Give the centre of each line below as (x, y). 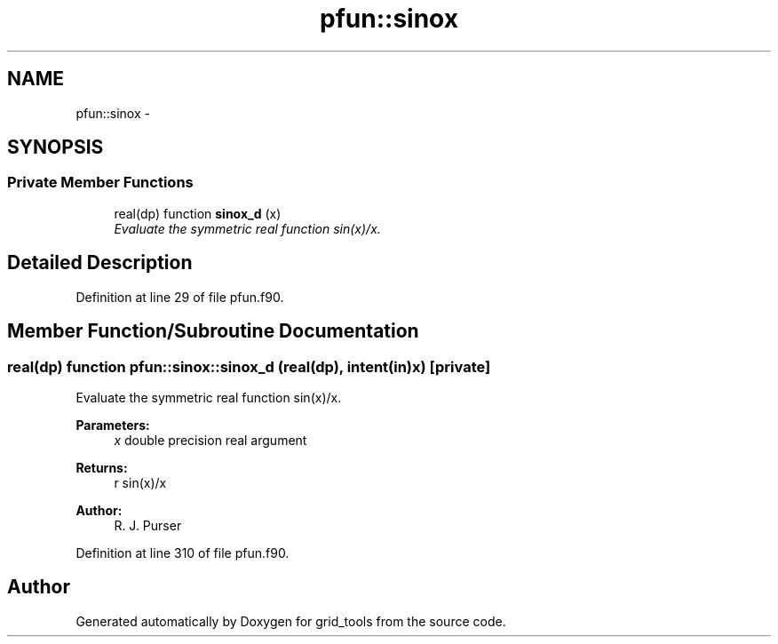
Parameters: (113, 425)
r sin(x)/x (140, 482)
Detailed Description (100, 263)
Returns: (102, 467)
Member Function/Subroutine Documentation (213, 331)
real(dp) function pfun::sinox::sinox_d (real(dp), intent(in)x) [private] (249, 366)
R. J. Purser (148, 525)
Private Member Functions (100, 183)
